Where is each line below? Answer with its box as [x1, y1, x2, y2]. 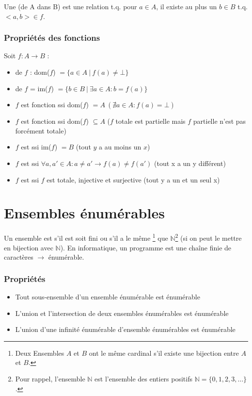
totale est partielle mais [115, 116, 186, 126]
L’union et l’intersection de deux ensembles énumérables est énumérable [15, 308, 229, 318]
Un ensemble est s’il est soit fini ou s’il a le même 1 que [4, 231, 168, 243]
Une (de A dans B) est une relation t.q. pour [4, 1, 137, 11]
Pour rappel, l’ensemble [15, 373, 85, 383]
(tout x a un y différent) [154, 158, 226, 168]
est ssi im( [21, 142, 51, 152]
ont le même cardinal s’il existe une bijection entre [89, 347, 239, 358]
